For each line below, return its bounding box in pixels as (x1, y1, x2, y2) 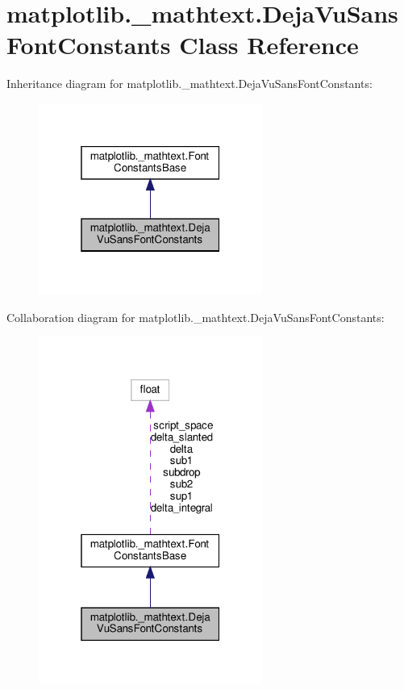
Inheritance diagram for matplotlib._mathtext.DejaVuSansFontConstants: (6, 75, 373, 92)
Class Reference (179, 28, 359, 61)
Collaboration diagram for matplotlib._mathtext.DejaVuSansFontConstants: (6, 308, 385, 325)
